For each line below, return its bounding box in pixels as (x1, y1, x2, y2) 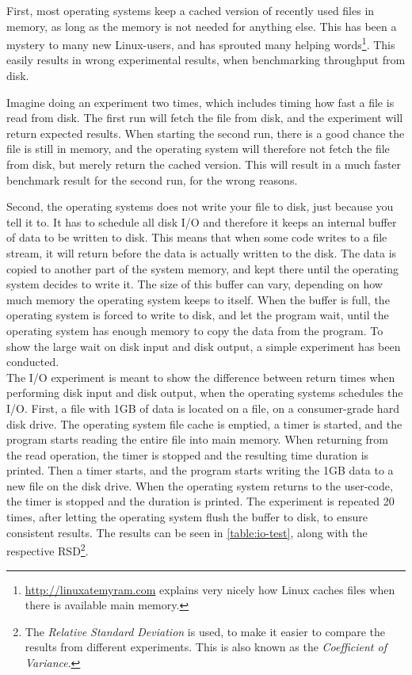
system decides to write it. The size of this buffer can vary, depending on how (6, 276, 383, 292)
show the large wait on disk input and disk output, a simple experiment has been (6, 337, 401, 354)
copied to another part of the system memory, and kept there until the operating (6, 260, 399, 276)
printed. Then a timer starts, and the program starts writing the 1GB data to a (6, 462, 394, 479)
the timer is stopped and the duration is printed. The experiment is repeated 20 (6, 493, 395, 509)
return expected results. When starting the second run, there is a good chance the (6, 124, 405, 141)
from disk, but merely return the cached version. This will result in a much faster (6, 156, 402, 172)
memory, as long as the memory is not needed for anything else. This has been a (6, 17, 397, 34)
